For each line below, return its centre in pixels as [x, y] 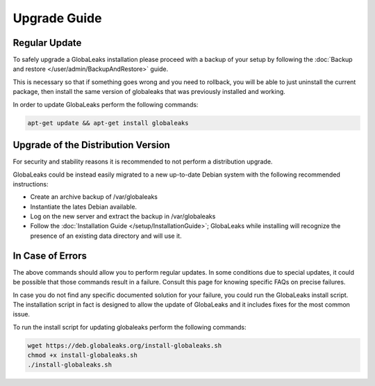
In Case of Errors [50, 256]
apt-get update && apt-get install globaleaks [108, 123]
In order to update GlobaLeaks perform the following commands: [106, 104]
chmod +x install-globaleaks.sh [83, 355]
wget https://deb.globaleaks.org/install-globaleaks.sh [125, 345]
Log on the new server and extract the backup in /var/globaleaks [123, 216]
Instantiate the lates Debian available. [84, 207]
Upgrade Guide [57, 18]
